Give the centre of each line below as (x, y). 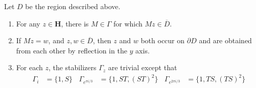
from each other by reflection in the (72, 50)
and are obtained (225, 40)
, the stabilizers (72, 67)
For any (28, 23)
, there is (75, 23)
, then (102, 40)
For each (29, 67)
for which (128, 23)
